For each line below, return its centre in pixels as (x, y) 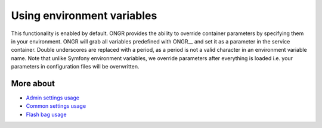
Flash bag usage (46, 114)
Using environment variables (84, 15)
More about (33, 83)
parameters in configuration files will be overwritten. (75, 67)
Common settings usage (56, 106)
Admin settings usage (53, 98)
